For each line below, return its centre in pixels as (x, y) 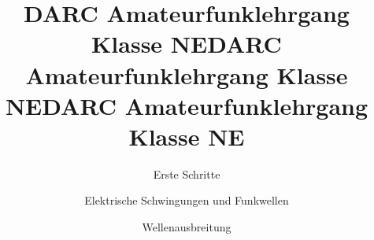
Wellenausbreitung (187, 227)
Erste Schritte (187, 174)
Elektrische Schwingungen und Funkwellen (187, 200)
